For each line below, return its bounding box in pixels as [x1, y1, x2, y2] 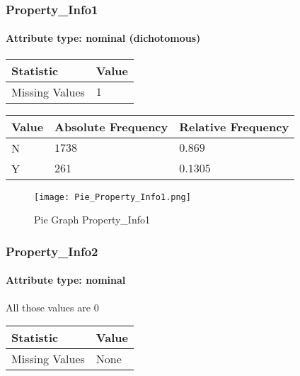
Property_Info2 [6, 242, 98, 260]
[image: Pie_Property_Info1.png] [34, 192, 191, 202]
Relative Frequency [179, 118, 289, 135]
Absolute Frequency [54, 118, 168, 135]
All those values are [6, 299, 91, 314]
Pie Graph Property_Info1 [34, 212, 150, 227]
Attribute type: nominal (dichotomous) [6, 31, 201, 45]
